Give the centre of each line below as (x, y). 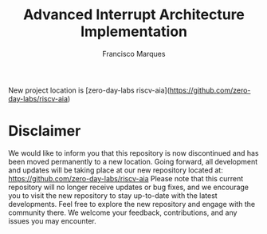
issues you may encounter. (53, 220)
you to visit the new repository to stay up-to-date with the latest (113, 195)
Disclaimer (45, 131)
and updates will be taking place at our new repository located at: (116, 170)
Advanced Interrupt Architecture (134, 15)
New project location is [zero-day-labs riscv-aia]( (89, 90)
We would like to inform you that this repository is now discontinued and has (133, 153)
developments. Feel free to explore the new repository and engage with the (132, 204)
